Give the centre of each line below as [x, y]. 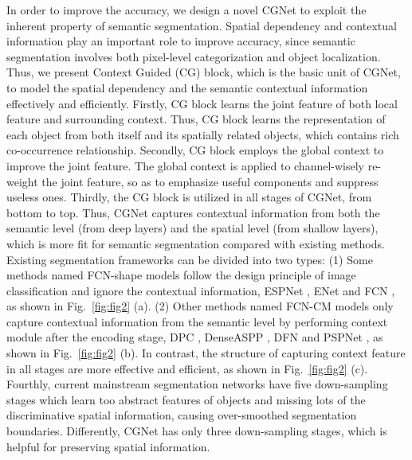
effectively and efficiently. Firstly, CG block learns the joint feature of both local [202, 103]
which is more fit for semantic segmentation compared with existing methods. [196, 243]
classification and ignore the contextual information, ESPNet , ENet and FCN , [201, 290]
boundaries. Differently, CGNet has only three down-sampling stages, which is [197, 431]
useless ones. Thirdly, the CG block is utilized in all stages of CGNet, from [189, 197]
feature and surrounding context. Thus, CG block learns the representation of [196, 119]
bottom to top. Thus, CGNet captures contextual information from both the [193, 212]
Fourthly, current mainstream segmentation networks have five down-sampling [197, 384]
